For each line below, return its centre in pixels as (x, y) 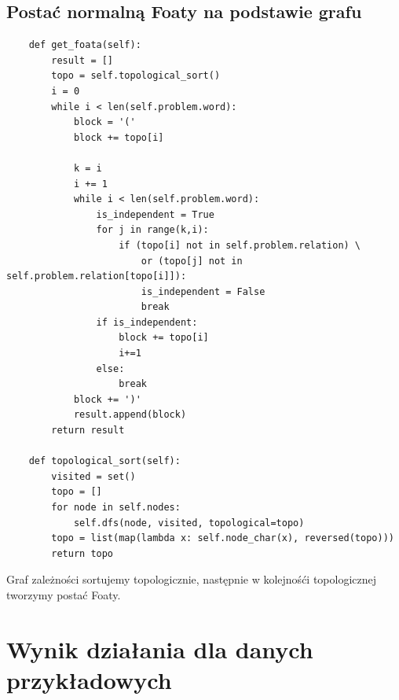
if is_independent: (147, 322)
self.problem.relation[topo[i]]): (97, 276)
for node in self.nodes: (116, 508)
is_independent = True (155, 214)
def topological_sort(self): (104, 461)
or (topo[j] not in (192, 261)
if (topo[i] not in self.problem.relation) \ (240, 245)
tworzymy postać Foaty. (64, 594)
